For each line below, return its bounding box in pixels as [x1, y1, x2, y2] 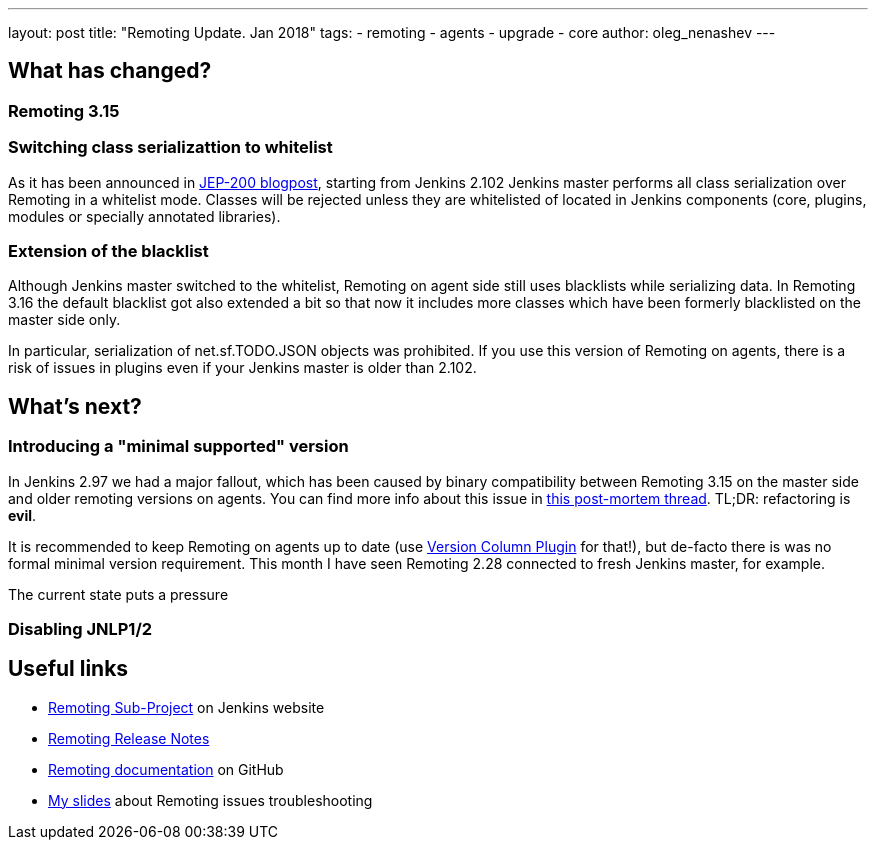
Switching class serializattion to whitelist [8, 137, 333, 158]
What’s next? [8, 393, 142, 419]
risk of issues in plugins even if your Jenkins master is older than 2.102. [8, 359, 477, 377]
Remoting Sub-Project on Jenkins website [48, 698, 325, 716]
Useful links [8, 656, 129, 682]
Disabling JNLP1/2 [8, 618, 153, 639]
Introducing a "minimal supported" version [8, 436, 349, 457]
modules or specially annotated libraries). [8, 207, 281, 225]
